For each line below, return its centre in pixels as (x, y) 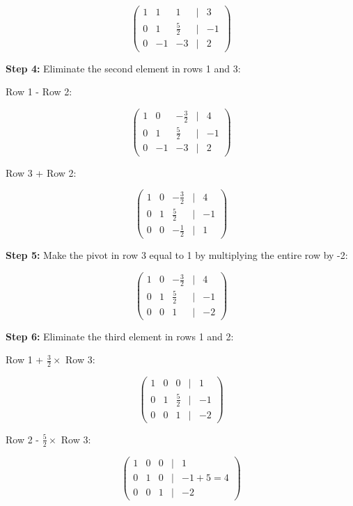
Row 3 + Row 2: (41, 172)
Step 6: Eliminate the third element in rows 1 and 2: (120, 336)
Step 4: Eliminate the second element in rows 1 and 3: (123, 68)
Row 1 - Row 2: (39, 92)
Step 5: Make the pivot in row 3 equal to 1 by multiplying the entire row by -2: (177, 255)
